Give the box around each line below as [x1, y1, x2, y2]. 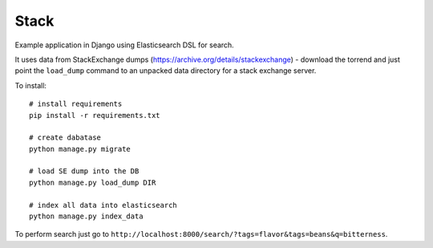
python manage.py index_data [29, 212, 144, 221]
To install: [14, 80, 47, 90]
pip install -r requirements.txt [29, 111, 160, 120]
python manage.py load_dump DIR [29, 177, 156, 187]
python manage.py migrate [29, 144, 132, 153]
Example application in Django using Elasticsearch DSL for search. [14, 40, 234, 50]
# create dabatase [29, 133, 102, 142]
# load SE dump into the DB [29, 167, 140, 176]
